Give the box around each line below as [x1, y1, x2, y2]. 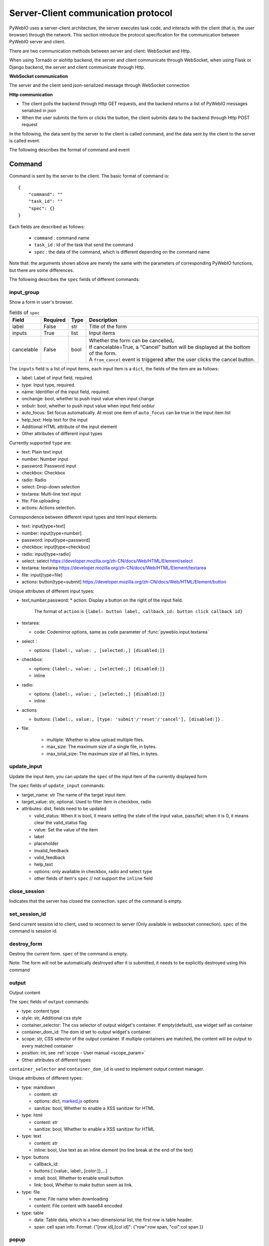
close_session [9, 888, 45, 895]
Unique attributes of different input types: [9, 588, 95, 594]
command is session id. [9, 928, 58, 934]
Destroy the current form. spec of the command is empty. [9, 951, 128, 957]
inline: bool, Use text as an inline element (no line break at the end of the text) [34, 1147, 194, 1153]
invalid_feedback [34, 847, 69, 853]
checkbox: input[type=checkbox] [21, 544, 90, 550]
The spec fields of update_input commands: [9, 782, 105, 788]
